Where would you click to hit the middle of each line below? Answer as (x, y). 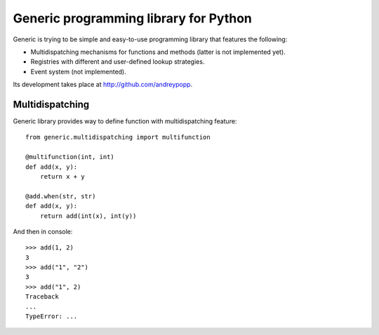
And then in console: (43, 231)
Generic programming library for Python (132, 18)
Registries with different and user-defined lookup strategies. (118, 62)
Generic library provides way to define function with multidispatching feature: (125, 121)
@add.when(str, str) (61, 196)
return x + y (62, 176)
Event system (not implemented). (78, 71)
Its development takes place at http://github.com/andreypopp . (103, 85)
